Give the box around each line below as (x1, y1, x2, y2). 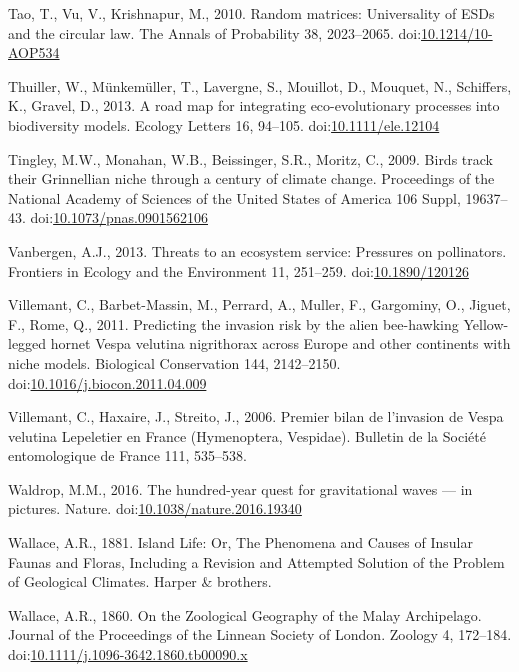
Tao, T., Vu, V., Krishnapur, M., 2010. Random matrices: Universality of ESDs (8, 3, 495, 23)
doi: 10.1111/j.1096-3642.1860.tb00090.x (8, 644, 248, 665)
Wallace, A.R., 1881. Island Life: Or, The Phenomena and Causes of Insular (8, 532, 473, 553)
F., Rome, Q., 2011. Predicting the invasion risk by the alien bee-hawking (8, 313, 459, 334)
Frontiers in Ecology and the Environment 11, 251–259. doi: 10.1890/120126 (8, 260, 469, 281)
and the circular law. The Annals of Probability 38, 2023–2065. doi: (8, 22, 422, 43)
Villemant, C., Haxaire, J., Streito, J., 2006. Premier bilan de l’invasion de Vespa (8, 406, 504, 427)
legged (8, 333, 47, 354)
